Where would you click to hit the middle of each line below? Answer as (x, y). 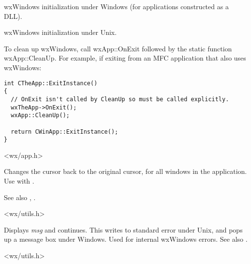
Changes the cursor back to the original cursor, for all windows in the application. (125, 171)
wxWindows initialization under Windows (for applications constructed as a (116, 6)
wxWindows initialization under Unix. (60, 32)
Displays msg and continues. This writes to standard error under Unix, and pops (123, 229)
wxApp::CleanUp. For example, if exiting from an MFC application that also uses (125, 58)
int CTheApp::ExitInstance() (51, 83)
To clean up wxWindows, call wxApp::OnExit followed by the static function (118, 48)
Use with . (19, 181)
